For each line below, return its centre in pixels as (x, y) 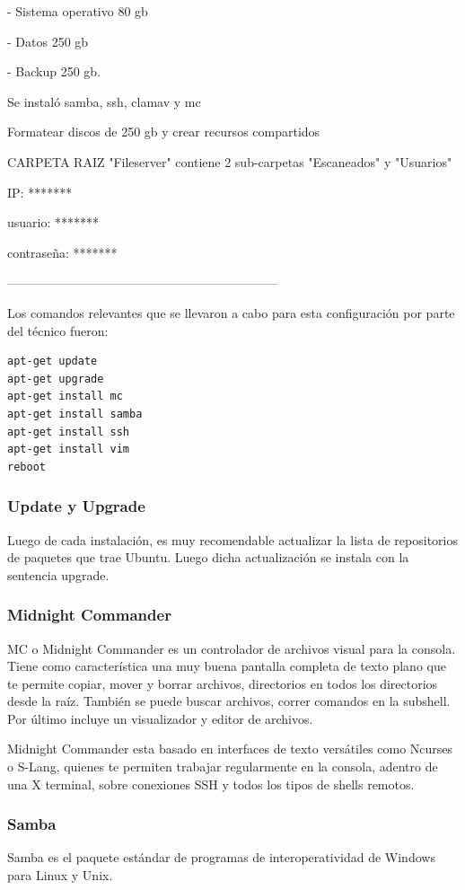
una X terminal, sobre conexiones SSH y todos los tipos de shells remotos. (211, 784)
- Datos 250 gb (48, 41)
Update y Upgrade (76, 506)
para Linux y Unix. (60, 875)
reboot (26, 467)
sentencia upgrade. (58, 574)
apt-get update (53, 361)
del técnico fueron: (58, 330)
